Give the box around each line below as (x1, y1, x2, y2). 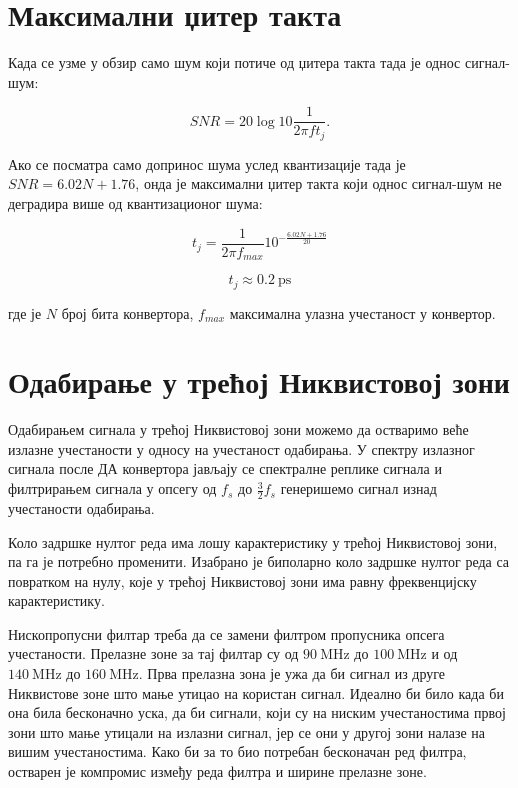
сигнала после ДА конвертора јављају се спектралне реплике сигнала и (8, 458, 442, 479)
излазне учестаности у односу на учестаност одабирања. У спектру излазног (8, 438, 475, 459)
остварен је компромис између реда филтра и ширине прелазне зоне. (8, 761, 427, 782)
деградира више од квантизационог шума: (8, 193, 263, 214)
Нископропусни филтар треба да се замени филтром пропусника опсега (8, 623, 445, 644)
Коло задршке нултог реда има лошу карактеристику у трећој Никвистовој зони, (8, 531, 498, 552)
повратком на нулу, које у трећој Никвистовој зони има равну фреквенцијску (8, 570, 477, 591)
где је (8, 302, 42, 323)
